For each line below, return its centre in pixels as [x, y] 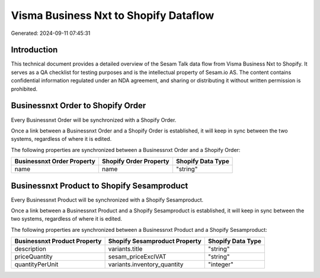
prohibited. [24, 89]
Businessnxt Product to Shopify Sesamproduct [100, 185]
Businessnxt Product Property [58, 241]
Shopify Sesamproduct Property [155, 241]
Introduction [34, 50]
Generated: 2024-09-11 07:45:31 [51, 33]
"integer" [221, 264]
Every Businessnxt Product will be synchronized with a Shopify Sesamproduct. [107, 200]
